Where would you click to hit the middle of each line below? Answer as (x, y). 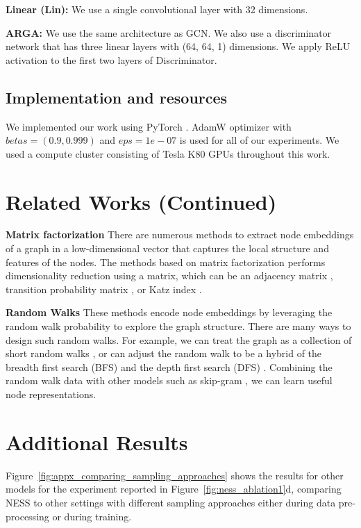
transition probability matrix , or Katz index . (104, 289)
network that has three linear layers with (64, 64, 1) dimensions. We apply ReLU (178, 46)
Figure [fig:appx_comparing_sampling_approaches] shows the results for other (175, 475)
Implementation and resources (117, 97)
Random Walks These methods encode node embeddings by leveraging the (169, 312)
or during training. (92, 516)
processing (27, 516)
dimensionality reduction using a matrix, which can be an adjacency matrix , (169, 275)
